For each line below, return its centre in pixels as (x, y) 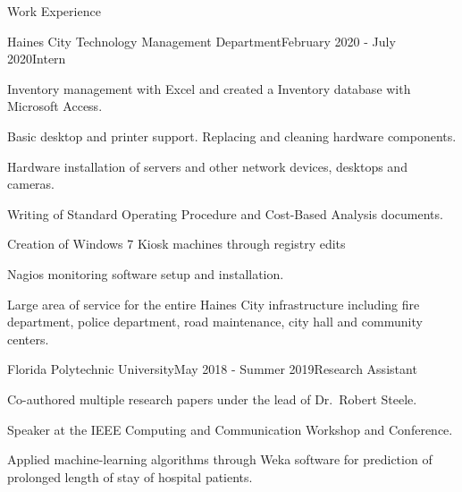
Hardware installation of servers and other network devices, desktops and (207, 166)
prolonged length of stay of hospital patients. (130, 476)
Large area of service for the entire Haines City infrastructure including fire (214, 304)
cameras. (31, 184)
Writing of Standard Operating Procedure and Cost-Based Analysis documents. (225, 213)
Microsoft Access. (55, 106)
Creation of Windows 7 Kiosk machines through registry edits (176, 244)
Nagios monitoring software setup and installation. (146, 273)
